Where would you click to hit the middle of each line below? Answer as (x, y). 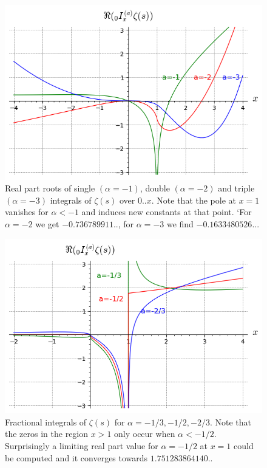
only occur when (145, 434)
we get (47, 224)
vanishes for (27, 212)
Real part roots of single (50, 188)
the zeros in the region (47, 434)
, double (155, 188)
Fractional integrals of (46, 422)
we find (180, 224)
